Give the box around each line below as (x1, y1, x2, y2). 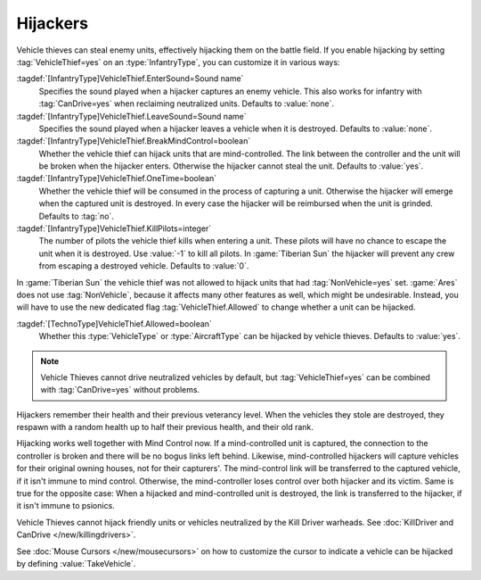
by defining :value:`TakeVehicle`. (16, 559, 136, 568)
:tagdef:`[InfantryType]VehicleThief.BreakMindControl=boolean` (16, 136, 251, 146)
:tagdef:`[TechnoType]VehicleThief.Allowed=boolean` (16, 318, 213, 329)
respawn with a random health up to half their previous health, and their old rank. (16, 422, 314, 433)
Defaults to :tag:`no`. (38, 211, 115, 221)
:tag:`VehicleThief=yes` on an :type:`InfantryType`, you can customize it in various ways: (16, 56, 340, 67)
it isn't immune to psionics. (16, 501, 115, 511)
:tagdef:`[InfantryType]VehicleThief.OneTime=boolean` (16, 173, 217, 184)
